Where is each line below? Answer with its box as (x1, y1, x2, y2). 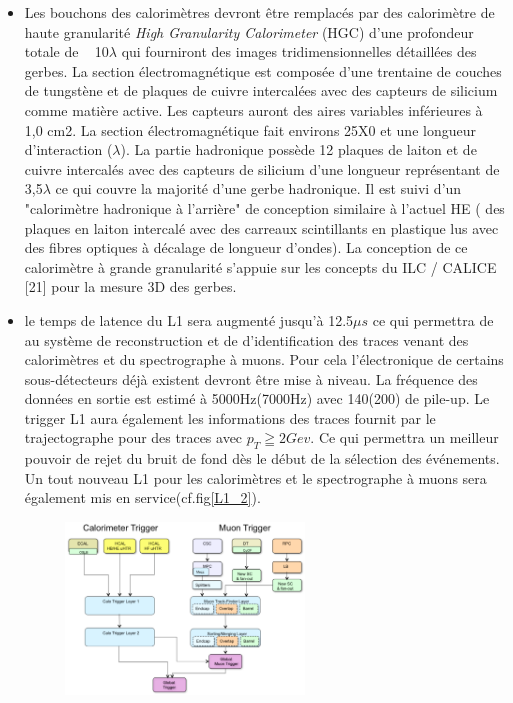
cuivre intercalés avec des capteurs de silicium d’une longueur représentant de (24, 158, 500, 179)
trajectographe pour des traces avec (24, 427, 243, 448)
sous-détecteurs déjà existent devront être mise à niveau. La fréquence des (24, 368, 478, 389)
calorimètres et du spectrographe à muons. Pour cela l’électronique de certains (24, 349, 504, 370)
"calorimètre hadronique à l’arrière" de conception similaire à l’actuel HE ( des (24, 197, 505, 218)
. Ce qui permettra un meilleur (310, 427, 499, 448)
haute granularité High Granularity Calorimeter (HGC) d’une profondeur (24, 21, 474, 42)
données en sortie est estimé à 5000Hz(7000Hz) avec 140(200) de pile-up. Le (24, 388, 490, 409)
